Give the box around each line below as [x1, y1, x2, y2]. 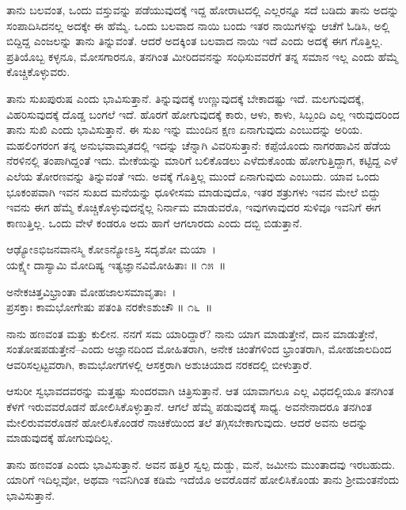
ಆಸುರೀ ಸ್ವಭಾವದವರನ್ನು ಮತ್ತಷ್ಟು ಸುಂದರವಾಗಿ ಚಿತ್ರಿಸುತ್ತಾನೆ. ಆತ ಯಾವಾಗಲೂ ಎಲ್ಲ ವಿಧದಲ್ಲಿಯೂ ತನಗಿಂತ [6, 382, 394, 399]
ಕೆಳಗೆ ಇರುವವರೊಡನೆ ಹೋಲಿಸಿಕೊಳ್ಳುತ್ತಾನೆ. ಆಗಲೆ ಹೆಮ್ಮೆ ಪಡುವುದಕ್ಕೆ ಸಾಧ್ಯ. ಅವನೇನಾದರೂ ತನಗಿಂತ [6, 398, 372, 415]
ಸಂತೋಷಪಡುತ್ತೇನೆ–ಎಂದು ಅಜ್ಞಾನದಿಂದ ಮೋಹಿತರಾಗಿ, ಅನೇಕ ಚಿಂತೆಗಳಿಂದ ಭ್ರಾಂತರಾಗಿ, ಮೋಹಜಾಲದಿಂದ [6, 341, 392, 357]
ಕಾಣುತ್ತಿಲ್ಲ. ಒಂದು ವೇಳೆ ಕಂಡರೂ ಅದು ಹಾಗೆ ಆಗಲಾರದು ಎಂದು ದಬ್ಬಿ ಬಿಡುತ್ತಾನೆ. [6, 214, 302, 230]
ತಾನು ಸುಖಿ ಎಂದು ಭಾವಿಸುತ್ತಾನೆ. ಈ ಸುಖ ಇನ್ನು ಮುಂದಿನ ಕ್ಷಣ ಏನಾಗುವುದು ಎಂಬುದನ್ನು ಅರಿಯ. [6, 121, 363, 138]
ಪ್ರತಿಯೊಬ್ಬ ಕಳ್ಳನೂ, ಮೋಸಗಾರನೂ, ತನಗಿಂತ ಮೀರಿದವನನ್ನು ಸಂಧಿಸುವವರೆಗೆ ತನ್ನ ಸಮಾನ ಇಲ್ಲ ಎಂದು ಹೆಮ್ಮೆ [6, 48, 399, 64]
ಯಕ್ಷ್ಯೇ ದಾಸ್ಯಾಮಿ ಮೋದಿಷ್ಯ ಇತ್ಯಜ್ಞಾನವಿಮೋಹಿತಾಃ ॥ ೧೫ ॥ [6, 256, 226, 272]
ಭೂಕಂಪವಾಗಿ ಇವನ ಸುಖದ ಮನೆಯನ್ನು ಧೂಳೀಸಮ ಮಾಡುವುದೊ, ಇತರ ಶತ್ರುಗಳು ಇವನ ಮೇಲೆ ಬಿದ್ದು [6, 183, 381, 200]
